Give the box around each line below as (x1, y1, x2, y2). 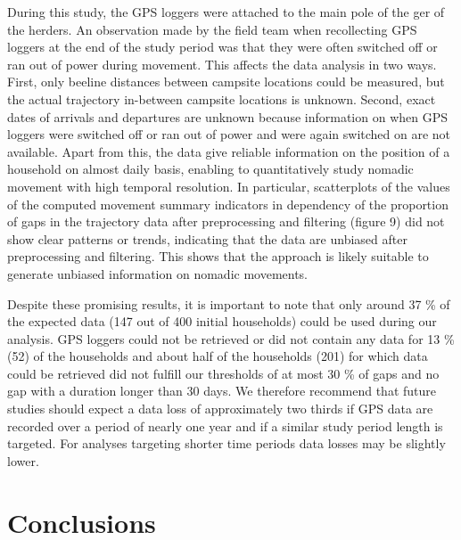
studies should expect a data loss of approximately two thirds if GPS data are (7, 399, 433, 418)
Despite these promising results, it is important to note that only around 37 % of (7, 294, 450, 313)
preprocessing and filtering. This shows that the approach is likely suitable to (7, 247, 429, 266)
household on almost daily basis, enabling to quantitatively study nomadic (7, 160, 414, 178)
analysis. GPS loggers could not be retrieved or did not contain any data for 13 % (7, 329, 455, 348)
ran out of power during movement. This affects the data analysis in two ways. (7, 54, 437, 73)
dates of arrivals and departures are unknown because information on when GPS (7, 107, 448, 126)
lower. (7, 451, 39, 470)
